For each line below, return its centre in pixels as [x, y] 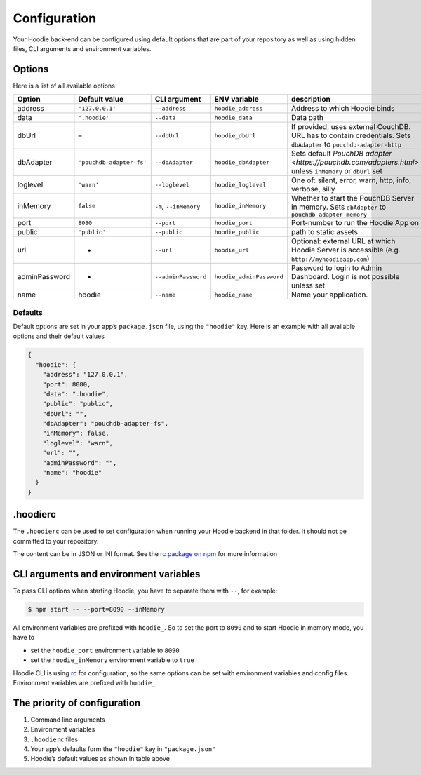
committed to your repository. [56, 541]
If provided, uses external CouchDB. [351, 127]
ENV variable [236, 100]
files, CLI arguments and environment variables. [82, 48]
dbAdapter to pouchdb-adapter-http [346, 144]
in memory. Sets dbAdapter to [339, 207]
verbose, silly [313, 189]
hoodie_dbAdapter [242, 162]
